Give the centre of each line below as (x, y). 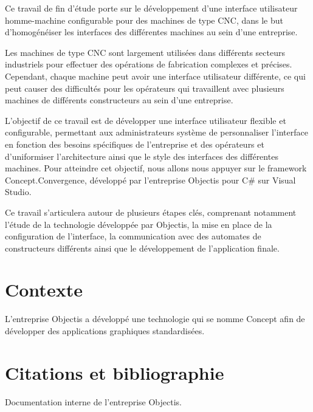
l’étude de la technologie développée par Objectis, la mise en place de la (139, 224)
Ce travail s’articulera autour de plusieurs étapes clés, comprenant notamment (151, 212)
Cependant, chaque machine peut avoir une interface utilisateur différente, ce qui (155, 76)
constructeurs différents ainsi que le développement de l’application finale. (142, 248)
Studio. (18, 192)
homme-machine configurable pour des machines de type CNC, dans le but (144, 20)
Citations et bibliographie (115, 372)
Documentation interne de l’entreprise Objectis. (93, 401)
